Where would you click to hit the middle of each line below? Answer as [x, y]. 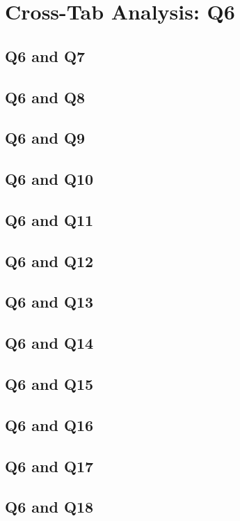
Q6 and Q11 [49, 219]
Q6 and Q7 [45, 55]
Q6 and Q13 [49, 302]
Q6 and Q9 [45, 138]
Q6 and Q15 [49, 384]
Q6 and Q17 [49, 466]
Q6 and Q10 [49, 179]
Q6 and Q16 [49, 424]
